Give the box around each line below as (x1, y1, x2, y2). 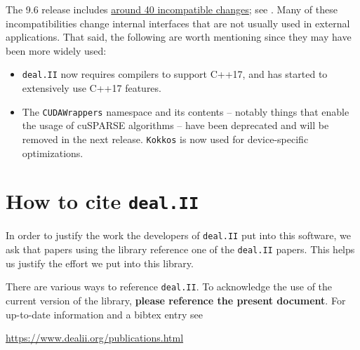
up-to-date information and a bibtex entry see (6, 307, 203, 321)
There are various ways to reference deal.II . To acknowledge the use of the (6, 279, 333, 294)
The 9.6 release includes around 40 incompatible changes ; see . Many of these (6, 2, 338, 16)
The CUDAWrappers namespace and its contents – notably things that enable (22, 104, 349, 119)
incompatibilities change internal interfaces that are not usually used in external (6, 15, 350, 30)
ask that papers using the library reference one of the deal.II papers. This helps (6, 242, 355, 257)
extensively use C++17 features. (22, 81, 161, 95)
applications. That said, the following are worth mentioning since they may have (6, 29, 352, 44)
